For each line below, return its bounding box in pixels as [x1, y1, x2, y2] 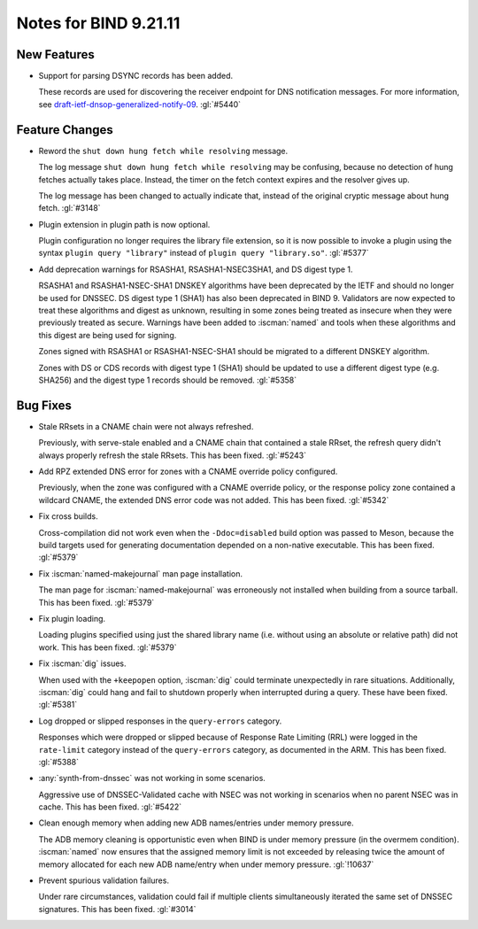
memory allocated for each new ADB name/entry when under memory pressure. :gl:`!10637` [38, 859, 374, 870]
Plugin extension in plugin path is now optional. [38, 219, 211, 229]
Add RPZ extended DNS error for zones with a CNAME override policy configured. [38, 466, 338, 477]
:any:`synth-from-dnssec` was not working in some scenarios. [38, 773, 266, 784]
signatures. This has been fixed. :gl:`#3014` [38, 903, 197, 914]
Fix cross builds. [38, 511, 99, 522]
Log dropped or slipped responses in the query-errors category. [38, 716, 282, 726]
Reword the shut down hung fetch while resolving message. [38, 145, 289, 156]
